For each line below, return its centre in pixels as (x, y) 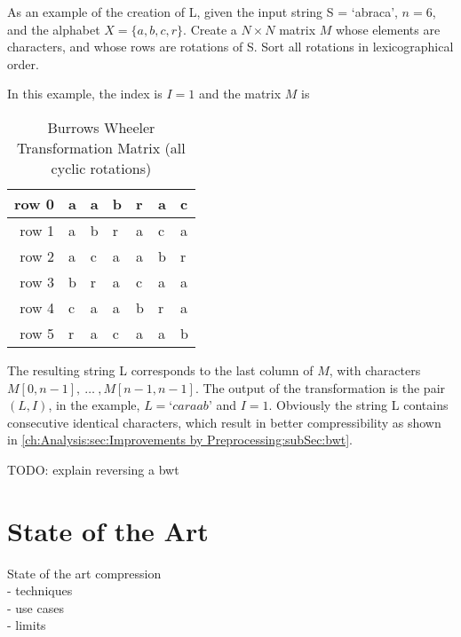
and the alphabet (54, 29)
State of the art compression (84, 573)
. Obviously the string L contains (358, 405)
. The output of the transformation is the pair (320, 387)
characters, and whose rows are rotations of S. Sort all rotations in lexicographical (230, 47)
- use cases (36, 607)
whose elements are (388, 29)
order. (23, 63)
